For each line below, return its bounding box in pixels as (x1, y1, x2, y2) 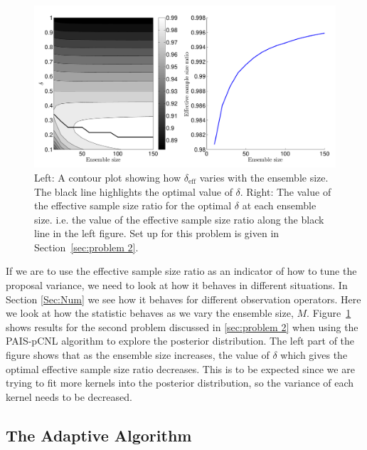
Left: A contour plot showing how (34, 169, 181, 184)
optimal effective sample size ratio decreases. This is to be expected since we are (6, 361, 355, 376)
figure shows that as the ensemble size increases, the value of (6, 347, 270, 362)
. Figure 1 (307, 305, 351, 320)
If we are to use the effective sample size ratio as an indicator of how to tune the (6, 263, 357, 278)
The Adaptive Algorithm (6, 424, 192, 446)
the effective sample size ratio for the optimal (34, 198, 232, 213)
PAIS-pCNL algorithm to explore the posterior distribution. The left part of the (6, 333, 355, 348)
